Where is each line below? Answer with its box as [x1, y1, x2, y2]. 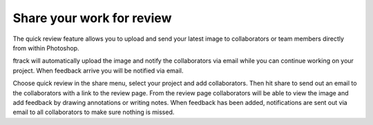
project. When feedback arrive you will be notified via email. [12, 66, 184, 75]
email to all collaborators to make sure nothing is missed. [12, 108, 175, 117]
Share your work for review [12, 10, 172, 26]
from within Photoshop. [12, 44, 79, 52]
